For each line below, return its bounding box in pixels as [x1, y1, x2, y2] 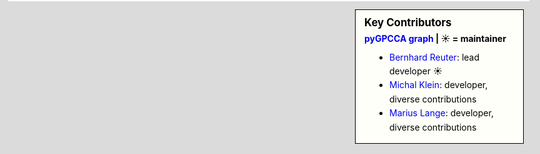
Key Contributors [364, 16, 452, 29]
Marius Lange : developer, [389, 107, 494, 119]
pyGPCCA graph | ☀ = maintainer [364, 33, 507, 45]
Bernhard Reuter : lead [389, 51, 480, 63]
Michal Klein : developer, [389, 79, 489, 91]
